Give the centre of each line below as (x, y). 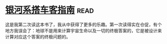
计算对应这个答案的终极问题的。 (38, 37)
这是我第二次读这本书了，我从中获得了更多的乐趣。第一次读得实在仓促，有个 (83, 24)
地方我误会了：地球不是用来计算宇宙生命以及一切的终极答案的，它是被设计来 (83, 30)
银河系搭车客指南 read (50, 10)
